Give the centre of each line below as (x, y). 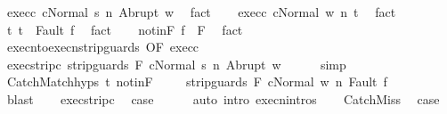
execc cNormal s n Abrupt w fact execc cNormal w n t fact (201, 12)
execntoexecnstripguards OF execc (103, 47)
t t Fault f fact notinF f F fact (125, 29)
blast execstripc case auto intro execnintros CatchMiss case (223, 98)
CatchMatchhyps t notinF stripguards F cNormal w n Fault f (197, 81)
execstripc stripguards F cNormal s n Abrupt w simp (176, 64)
